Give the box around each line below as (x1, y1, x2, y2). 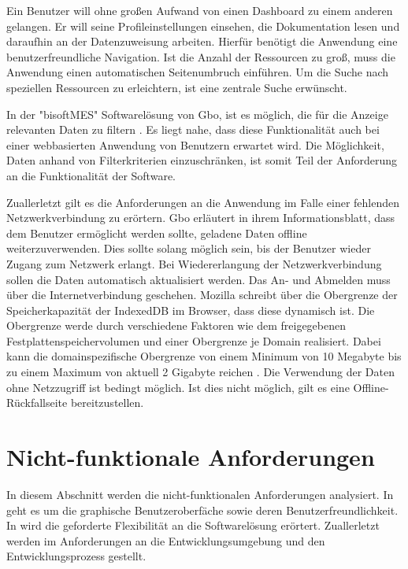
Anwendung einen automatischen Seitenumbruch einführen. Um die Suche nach (6, 64, 389, 80)
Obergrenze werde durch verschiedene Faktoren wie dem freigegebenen (6, 317, 347, 334)
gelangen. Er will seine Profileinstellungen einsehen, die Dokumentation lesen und (6, 17, 400, 34)
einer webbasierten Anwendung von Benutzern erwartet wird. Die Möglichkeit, (6, 136, 384, 153)
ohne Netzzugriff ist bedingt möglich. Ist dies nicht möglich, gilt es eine (6, 379, 350, 395)
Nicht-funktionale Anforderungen (6, 441, 375, 473)
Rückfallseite (6, 394, 68, 411)
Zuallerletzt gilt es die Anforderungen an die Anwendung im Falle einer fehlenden (6, 194, 400, 210)
